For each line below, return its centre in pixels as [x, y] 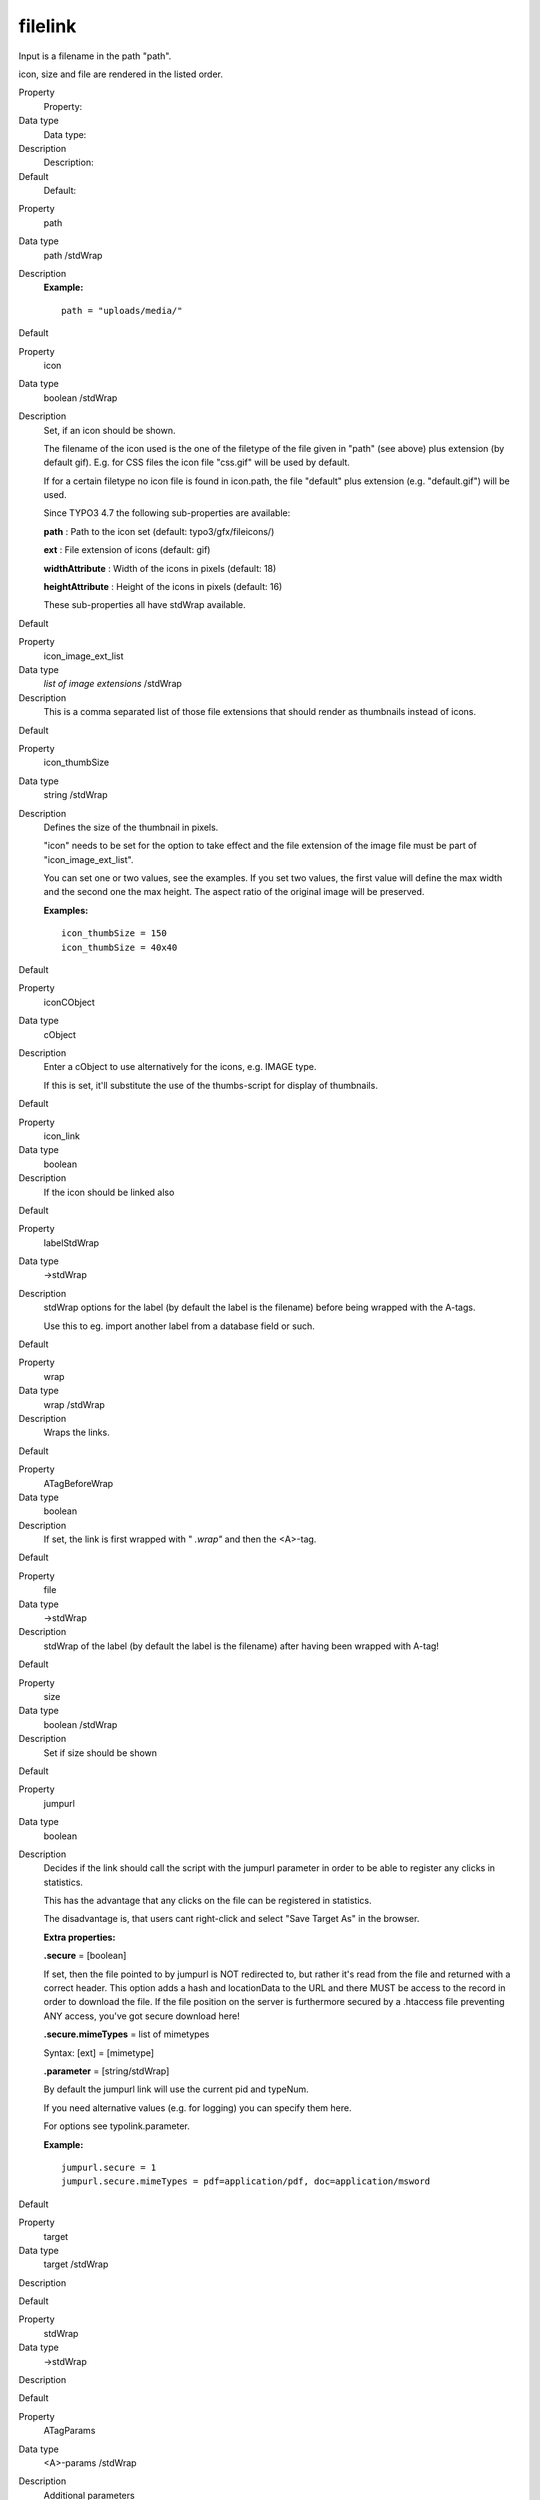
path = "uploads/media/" [122, 310]
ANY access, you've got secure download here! [141, 2016]
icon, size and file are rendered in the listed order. [121, 74]
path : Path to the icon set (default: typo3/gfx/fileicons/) [159, 531]
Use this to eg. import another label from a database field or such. [179, 1326]
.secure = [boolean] [85, 1956]
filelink [47, 26]
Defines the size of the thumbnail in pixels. [131, 827]
